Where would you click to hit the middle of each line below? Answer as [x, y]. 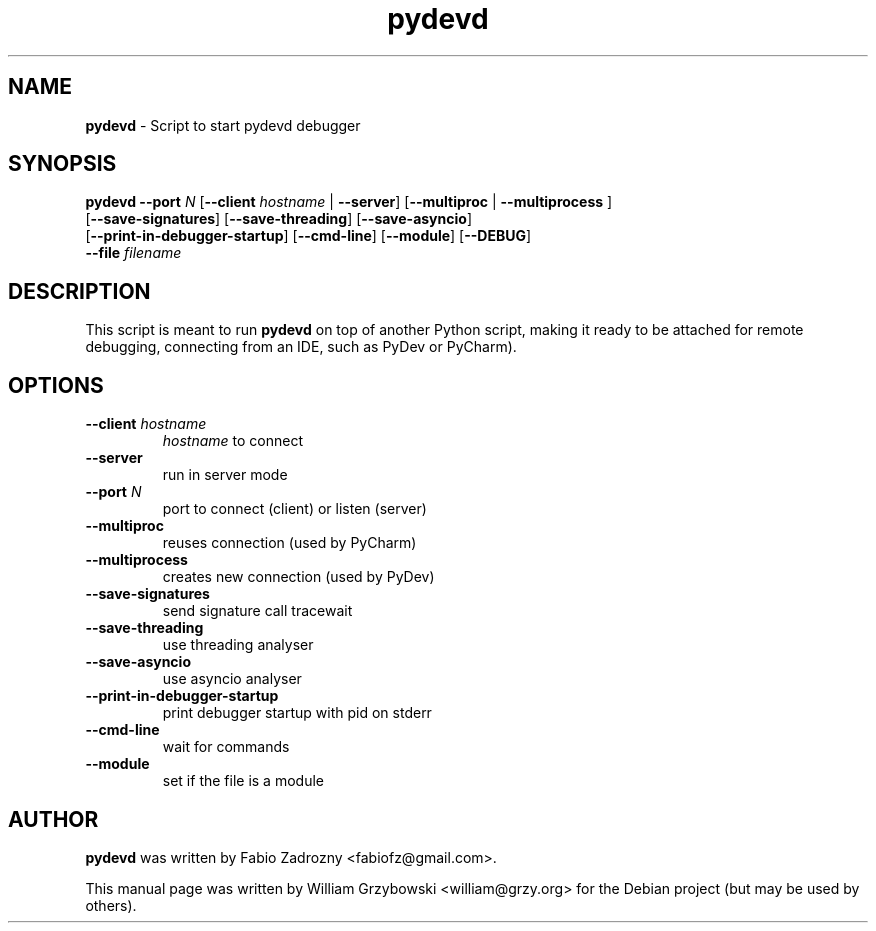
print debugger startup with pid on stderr [297, 713]
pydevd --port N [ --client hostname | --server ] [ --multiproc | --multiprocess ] [349, 202]
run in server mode [225, 475]
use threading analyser [238, 645]
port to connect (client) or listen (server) [294, 509]
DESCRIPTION [79, 291]
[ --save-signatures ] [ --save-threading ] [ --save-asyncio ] [278, 219]
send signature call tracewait [257, 611]
